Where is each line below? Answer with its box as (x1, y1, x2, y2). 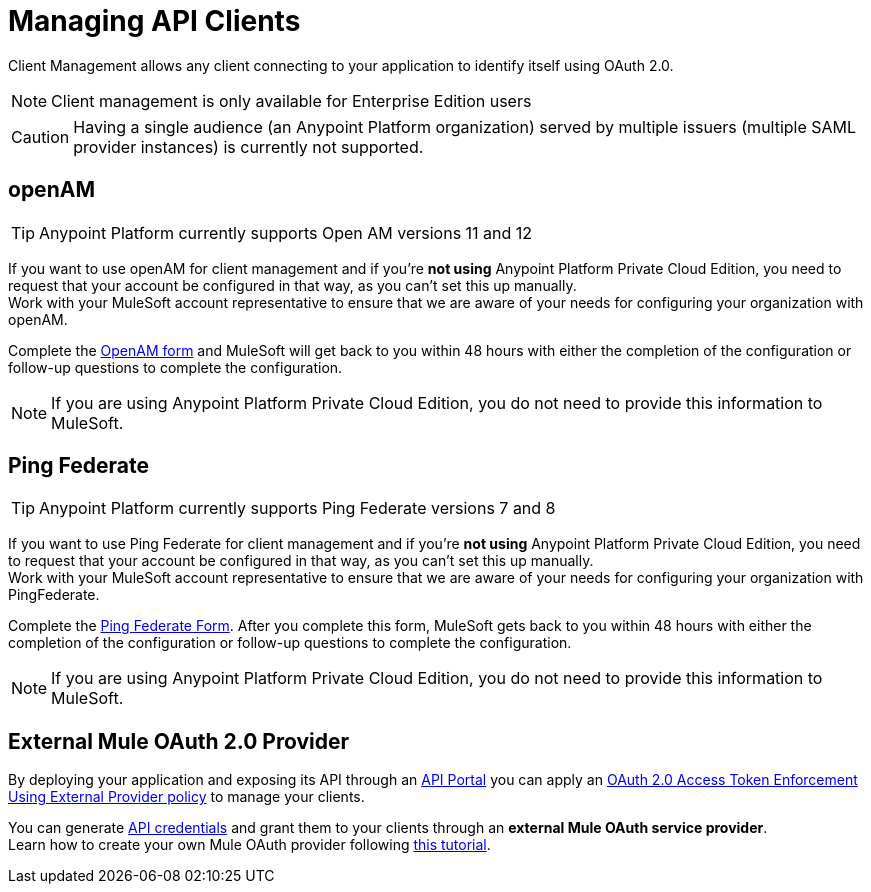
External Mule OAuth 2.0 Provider (8, 728, 350, 754)
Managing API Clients (8, 4, 301, 38)
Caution (11, 126, 70, 147)
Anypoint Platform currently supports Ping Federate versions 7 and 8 (39, 498, 556, 519)
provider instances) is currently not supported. (73, 136, 424, 157)
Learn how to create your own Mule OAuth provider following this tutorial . (8, 836, 491, 854)
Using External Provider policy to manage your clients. (8, 788, 365, 806)
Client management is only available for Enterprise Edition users (51, 90, 532, 111)
